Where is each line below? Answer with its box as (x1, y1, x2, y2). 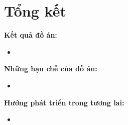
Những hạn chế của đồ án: (4, 63, 97, 74)
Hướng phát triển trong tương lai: (4, 97, 124, 107)
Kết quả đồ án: (4, 30, 57, 40)
